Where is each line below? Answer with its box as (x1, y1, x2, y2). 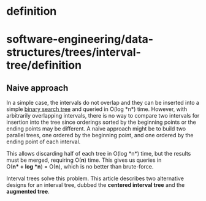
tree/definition (6, 58, 82, 72)
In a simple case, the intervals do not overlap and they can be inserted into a (6, 99, 199, 107)
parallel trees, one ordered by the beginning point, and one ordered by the (6, 132, 194, 139)
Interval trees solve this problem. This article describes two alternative (6, 175, 184, 182)
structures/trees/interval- (6, 45, 141, 59)
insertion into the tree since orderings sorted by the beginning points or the (6, 118, 196, 126)
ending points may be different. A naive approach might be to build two (6, 125, 186, 132)
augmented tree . (6, 188, 50, 195)
